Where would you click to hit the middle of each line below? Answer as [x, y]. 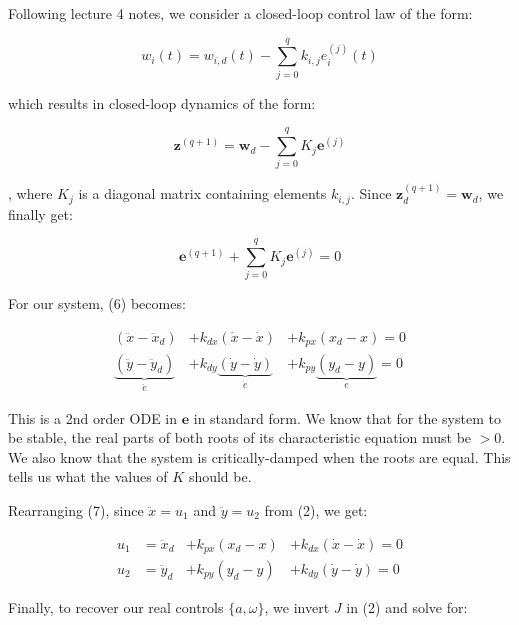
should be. [220, 476]
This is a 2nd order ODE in [93, 417]
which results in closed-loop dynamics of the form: [162, 102]
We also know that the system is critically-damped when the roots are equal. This [259, 456]
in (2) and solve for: [407, 607]
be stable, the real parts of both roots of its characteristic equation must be [240, 437]
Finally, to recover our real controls [116, 607]
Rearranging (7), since [76, 509]
